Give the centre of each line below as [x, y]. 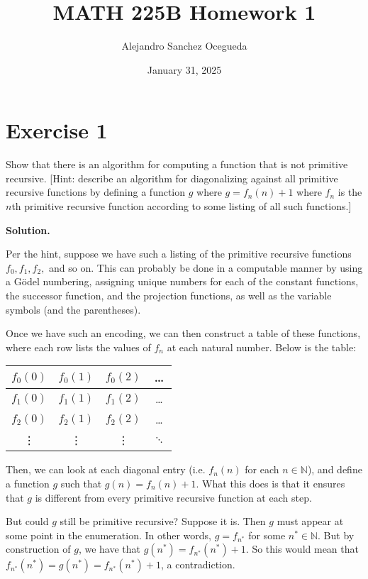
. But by [336, 535]
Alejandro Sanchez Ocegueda [184, 46]
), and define [335, 469]
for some [267, 535]
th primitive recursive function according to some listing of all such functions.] [182, 206]
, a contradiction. [198, 564]
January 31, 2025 [184, 69]
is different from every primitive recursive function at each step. [173, 497]
